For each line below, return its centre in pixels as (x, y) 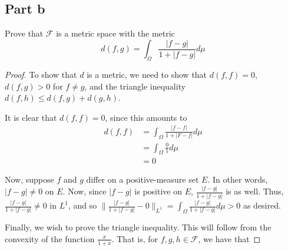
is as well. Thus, (255, 191)
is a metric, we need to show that (147, 75)
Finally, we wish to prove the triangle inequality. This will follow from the (138, 227)
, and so (82, 205)
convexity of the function (50, 238)
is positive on (158, 191)
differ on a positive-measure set (143, 179)
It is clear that (31, 117)
